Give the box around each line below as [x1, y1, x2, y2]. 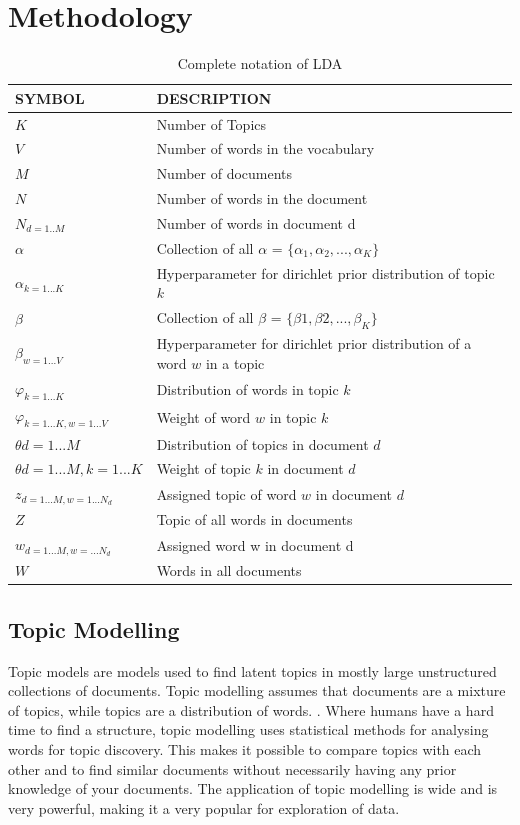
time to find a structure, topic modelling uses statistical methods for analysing [8, 719, 489, 740]
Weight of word [156, 406, 251, 427]
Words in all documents [156, 560, 302, 581]
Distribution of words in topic [156, 378, 339, 399]
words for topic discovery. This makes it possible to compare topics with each [8, 739, 482, 760]
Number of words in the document [156, 188, 368, 209]
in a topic [205, 352, 265, 373]
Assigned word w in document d [156, 534, 354, 555]
